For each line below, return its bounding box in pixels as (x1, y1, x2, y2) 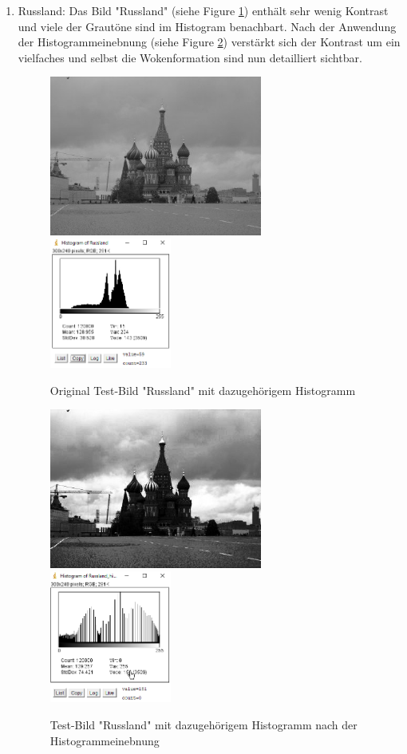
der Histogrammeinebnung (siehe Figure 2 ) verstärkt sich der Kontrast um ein (18, 34, 401, 50)
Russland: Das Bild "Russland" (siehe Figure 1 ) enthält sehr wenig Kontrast (18, 2, 389, 18)
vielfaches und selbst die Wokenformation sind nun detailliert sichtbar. (18, 49, 362, 65)
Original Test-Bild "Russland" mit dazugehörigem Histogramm (49, 381, 356, 398)
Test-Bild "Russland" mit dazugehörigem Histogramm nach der (49, 716, 358, 733)
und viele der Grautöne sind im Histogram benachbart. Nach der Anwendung (18, 18, 397, 34)
